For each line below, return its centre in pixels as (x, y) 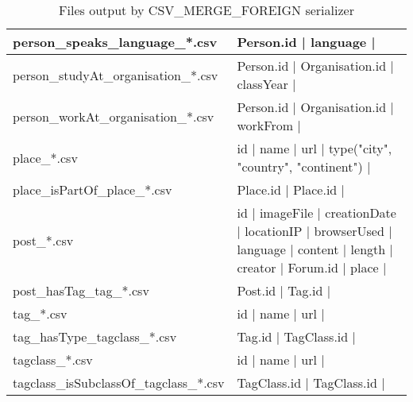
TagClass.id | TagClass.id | (311, 383)
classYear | (266, 84)
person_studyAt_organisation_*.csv (116, 75)
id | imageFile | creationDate (317, 213)
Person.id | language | (306, 42)
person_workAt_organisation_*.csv (114, 116)
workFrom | (269, 125)
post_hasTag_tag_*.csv (81, 290)
